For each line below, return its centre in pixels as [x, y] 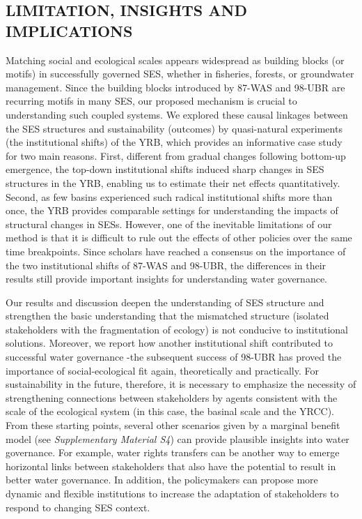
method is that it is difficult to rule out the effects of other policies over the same [179, 238]
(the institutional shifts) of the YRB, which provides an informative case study [174, 142]
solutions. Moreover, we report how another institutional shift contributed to [169, 343]
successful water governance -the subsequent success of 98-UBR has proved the [174, 357]
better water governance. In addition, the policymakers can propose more [162, 480]
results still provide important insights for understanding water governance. [166, 279]
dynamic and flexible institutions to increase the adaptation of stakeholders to [172, 493]
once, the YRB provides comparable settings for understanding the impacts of [172, 210]
